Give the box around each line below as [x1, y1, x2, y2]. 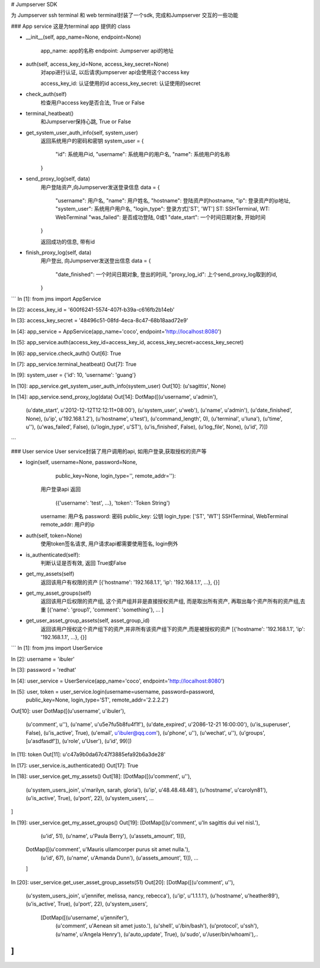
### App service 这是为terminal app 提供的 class [11, 23, 130, 30]
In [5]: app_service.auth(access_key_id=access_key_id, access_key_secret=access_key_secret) [11, 339, 244, 346]
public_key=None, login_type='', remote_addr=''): [55, 472, 176, 479]
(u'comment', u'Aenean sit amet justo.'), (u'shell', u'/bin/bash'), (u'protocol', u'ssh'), [55, 922, 259, 929]
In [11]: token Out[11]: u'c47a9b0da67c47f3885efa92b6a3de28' [11, 751, 166, 758]
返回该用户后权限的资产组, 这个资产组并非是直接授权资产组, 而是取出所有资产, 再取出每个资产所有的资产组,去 [40, 598, 305, 605]
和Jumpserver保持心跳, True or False [40, 118, 132, 125]
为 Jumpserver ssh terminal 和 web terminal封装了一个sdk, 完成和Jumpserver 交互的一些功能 [11, 12, 239, 19]
